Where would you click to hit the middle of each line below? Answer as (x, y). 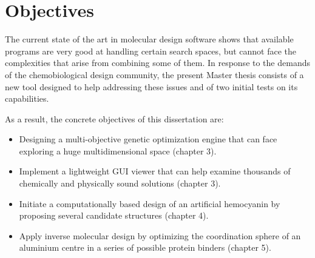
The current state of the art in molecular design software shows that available (149, 39)
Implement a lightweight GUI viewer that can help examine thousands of (155, 171)
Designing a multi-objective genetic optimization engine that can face (148, 139)
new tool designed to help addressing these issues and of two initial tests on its (151, 86)
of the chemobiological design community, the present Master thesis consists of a (154, 74)
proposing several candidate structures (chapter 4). (114, 215)
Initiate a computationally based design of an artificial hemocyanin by (150, 203)
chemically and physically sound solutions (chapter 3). (120, 183)
